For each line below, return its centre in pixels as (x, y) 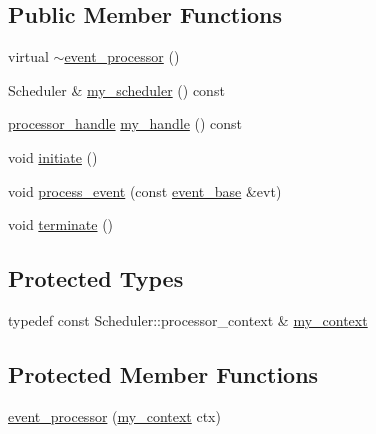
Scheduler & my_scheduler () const (116, 89)
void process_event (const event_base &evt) (145, 190)
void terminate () (61, 224)
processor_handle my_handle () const (125, 123)
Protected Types (96, 278)
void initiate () (53, 156)
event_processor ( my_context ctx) (114, 415)
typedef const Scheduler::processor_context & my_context (188, 319)
